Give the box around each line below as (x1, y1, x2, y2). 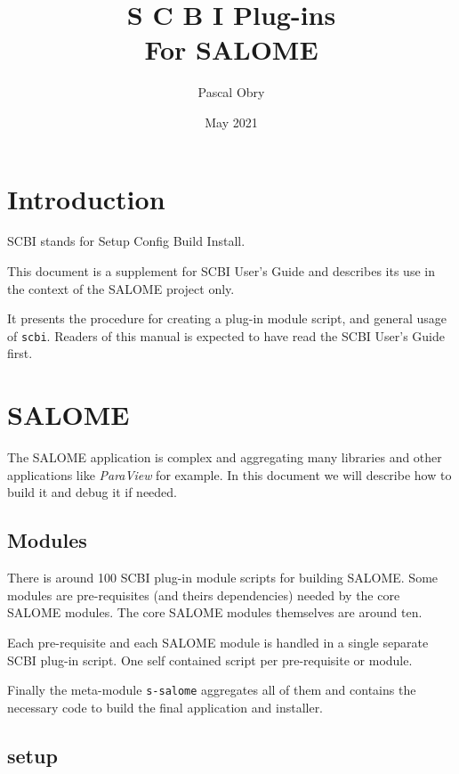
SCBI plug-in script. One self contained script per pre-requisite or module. (7, 650, 413, 669)
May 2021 (205, 112, 258, 131)
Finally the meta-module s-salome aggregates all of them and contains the (7, 680, 416, 699)
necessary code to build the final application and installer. (7, 697, 324, 716)
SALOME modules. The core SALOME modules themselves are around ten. (7, 603, 423, 622)
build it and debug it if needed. (7, 483, 177, 501)
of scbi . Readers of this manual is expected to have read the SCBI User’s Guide (7, 326, 445, 345)
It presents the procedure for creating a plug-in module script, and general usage (7, 309, 447, 328)
